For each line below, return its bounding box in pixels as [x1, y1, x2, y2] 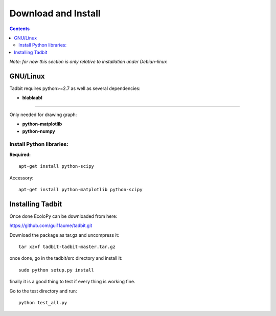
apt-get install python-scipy [18, 164, 95, 169]
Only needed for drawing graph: [9, 111, 77, 118]
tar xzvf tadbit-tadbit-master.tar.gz [18, 243, 116, 250]
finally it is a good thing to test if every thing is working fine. [9, 279, 135, 285]
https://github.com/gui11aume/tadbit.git [9, 222, 93, 229]
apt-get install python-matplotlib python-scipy [18, 187, 143, 192]
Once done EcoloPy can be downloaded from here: [9, 213, 118, 219]
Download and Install [9, 8, 101, 19]
